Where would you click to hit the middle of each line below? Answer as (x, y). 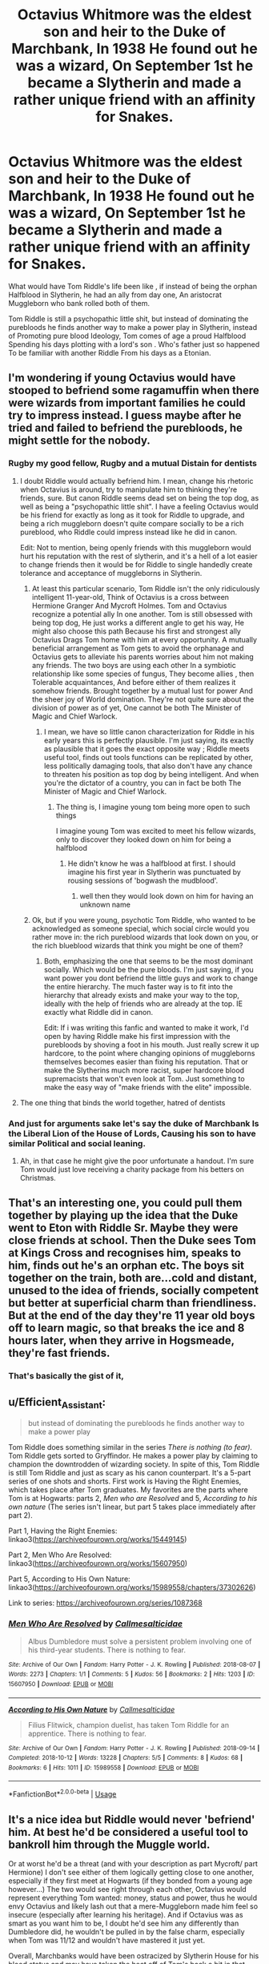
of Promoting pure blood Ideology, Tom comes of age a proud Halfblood (127, 336)
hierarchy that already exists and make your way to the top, (142, 995)
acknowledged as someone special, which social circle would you (141, 928)
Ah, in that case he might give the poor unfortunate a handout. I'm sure (137, 1161)
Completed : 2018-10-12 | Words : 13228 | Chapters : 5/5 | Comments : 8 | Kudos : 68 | (125, 1758)
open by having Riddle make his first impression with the (137, 1036)
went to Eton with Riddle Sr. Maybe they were (123, 1228)
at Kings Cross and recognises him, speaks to (125, 1253)
